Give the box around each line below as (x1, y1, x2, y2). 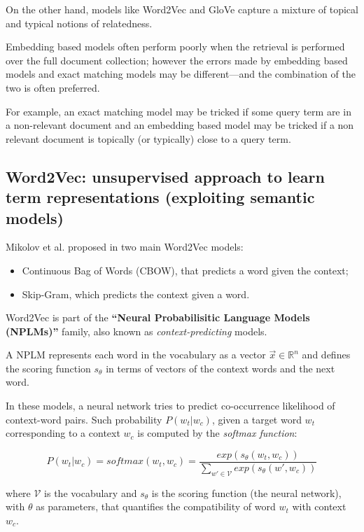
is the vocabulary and (44, 485, 137, 500)
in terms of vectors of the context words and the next (106, 360, 335, 375)
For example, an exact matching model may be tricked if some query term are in (6, 104, 351, 118)
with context (292, 499, 346, 514)
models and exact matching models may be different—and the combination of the (6, 66, 356, 81)
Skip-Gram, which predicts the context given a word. (22, 286, 250, 301)
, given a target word (211, 412, 302, 426)
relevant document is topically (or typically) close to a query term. (6, 131, 291, 146)
